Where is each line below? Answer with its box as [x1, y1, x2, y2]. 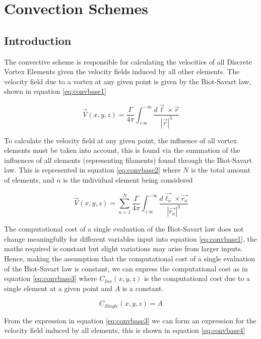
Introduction [4, 32, 72, 48]
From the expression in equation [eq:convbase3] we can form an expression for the [4, 315, 256, 325]
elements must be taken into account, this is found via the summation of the [4, 145, 240, 155]
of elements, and [4, 174, 54, 185]
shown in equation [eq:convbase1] [4, 86, 106, 96]
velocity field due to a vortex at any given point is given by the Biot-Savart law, [4, 76, 251, 86]
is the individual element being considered [63, 174, 193, 185]
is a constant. [122, 282, 164, 293]
